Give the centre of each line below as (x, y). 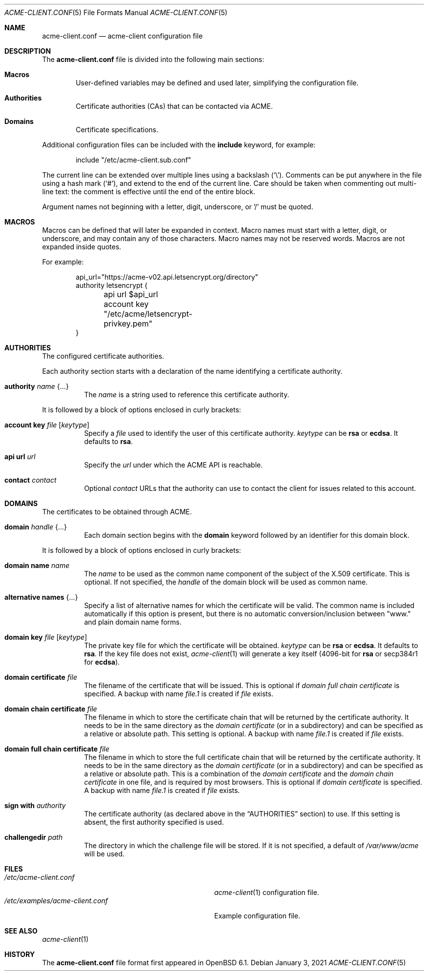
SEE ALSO (21, 931)
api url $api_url (131, 294)
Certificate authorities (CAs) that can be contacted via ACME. (174, 106)
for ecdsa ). (102, 662)
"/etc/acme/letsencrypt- (148, 314)
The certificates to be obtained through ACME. (117, 512)
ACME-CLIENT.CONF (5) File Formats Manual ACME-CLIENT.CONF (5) (116, 12)
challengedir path (34, 837)
